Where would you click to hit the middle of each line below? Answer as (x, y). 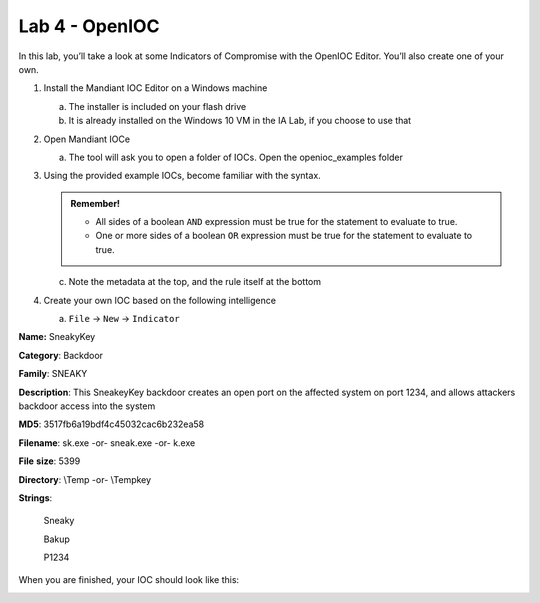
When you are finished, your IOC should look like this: (129, 580)
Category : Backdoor (61, 355)
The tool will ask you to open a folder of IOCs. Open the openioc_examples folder (236, 157)
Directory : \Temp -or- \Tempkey (85, 479)
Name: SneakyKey (57, 337)
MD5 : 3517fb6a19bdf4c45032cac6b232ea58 (111, 424)
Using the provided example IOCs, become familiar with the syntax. (182, 176)
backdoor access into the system (87, 406)
